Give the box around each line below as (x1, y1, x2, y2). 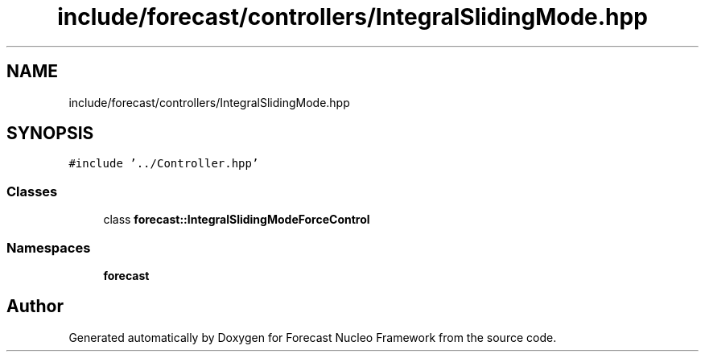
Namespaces (6, 239, 91, 256)
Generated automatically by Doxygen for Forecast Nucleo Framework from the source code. (68, 330, 557, 344)
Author (6, 296, 64, 317)
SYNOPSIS (6, 123, 94, 144)
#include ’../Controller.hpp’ (68, 157, 259, 171)
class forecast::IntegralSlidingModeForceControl (103, 212, 370, 227)
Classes (6, 183, 58, 200)
